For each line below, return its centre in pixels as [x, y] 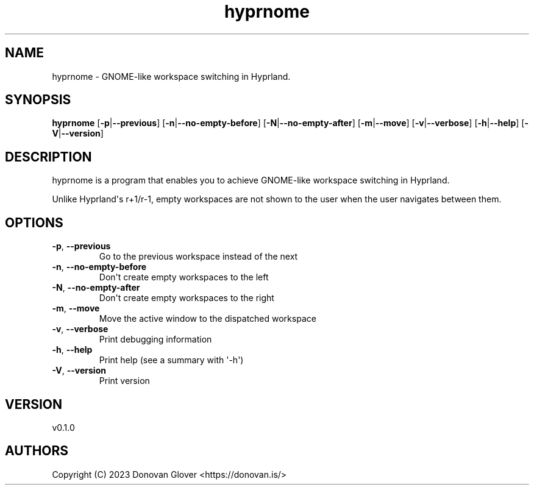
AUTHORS [37, 451]
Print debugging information [155, 339]
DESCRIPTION [48, 157]
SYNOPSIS [38, 100]
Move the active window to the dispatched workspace [208, 319]
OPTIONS [34, 222]
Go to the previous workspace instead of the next [198, 257]
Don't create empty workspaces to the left [184, 277]
